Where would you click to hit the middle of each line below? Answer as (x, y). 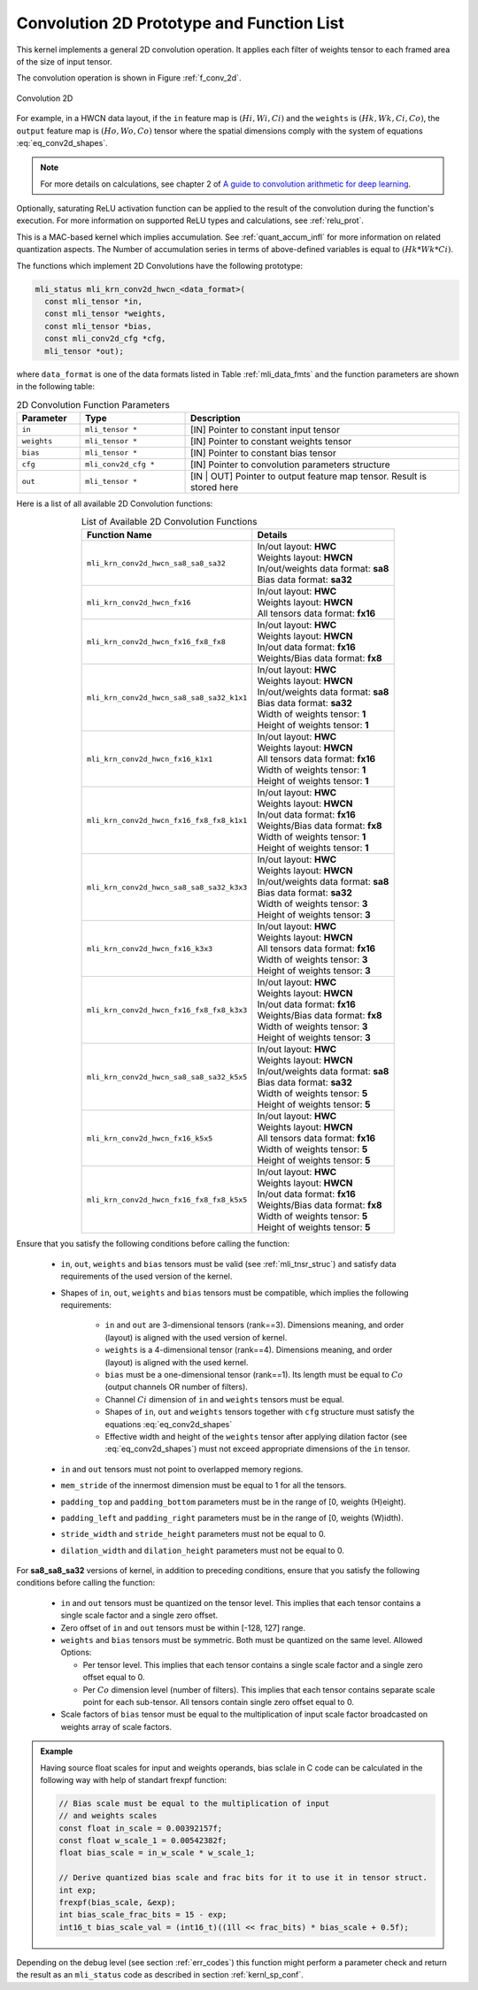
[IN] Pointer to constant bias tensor (263, 453)
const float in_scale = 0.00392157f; (141, 1828)
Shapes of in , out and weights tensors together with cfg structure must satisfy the (260, 1412)
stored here (215, 487)
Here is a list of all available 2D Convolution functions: (115, 503)
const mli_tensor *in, (94, 301)
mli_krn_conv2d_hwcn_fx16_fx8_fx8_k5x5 (167, 1199)
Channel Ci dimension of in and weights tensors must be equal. (224, 1399)
